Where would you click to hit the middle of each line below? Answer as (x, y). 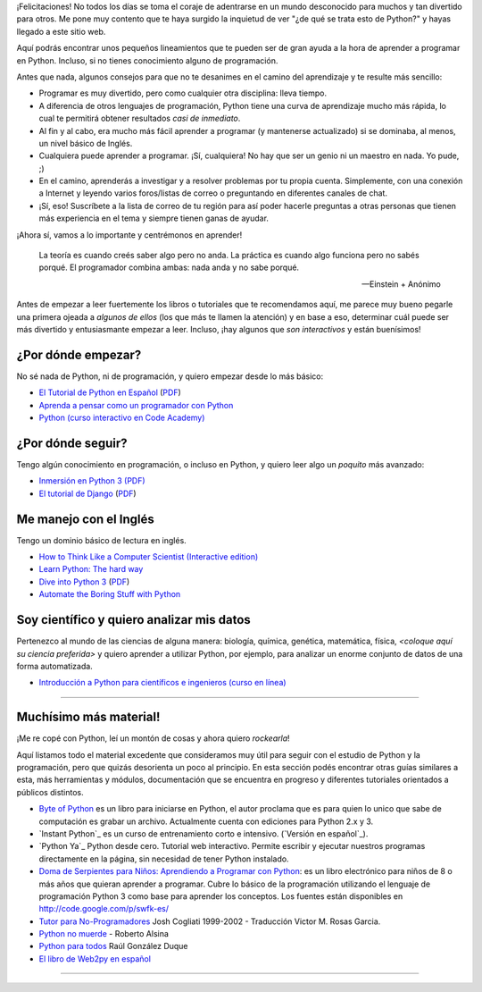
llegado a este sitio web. (61, 31)
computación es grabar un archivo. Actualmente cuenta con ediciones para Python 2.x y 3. (206, 821)
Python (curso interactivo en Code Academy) (122, 418)
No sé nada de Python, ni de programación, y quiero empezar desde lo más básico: (170, 376)
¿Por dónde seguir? (72, 443)
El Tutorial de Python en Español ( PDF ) (110, 392)
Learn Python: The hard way (91, 569)
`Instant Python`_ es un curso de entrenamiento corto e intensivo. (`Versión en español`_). (204, 833)
